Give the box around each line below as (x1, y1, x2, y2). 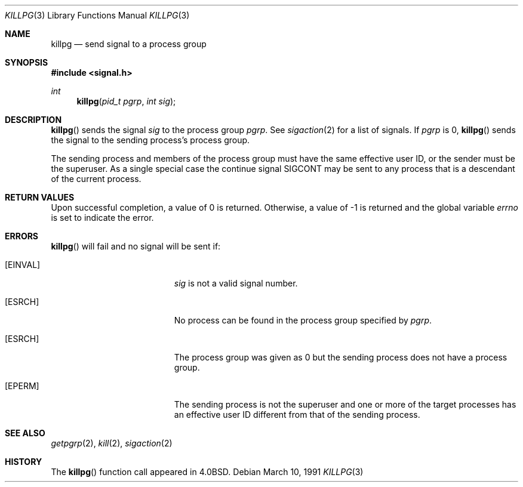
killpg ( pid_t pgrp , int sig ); (76, 96, 176, 106)
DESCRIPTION (5, 115, 62, 125)
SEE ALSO (5, 428, 45, 438)
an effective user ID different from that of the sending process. (174, 409, 420, 420)
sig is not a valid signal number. (174, 278, 298, 288)
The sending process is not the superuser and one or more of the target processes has (174, 399, 516, 409)
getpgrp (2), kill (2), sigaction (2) (51, 438, 173, 448)
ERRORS (5, 231, 39, 241)
